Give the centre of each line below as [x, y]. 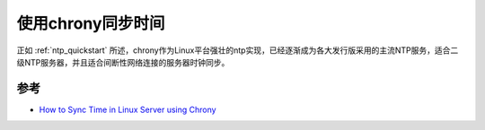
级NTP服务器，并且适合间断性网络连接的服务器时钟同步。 [123, 62]
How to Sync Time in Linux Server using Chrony [128, 109]
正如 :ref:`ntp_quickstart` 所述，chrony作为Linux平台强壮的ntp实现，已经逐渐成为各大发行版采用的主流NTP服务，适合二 [238, 50]
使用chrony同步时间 [91, 23]
